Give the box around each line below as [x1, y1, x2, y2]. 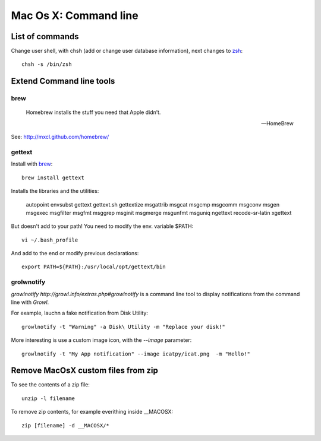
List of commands [11, 31, 80, 42]
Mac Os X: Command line [11, 9, 139, 22]
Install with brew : [11, 160, 53, 167]
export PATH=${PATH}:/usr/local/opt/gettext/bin [21, 264, 166, 270]
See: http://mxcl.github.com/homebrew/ [11, 134, 109, 141]
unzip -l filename [21, 395, 75, 402]
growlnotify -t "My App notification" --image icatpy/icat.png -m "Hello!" [21, 350, 251, 357]
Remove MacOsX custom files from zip [11, 366, 159, 376]
